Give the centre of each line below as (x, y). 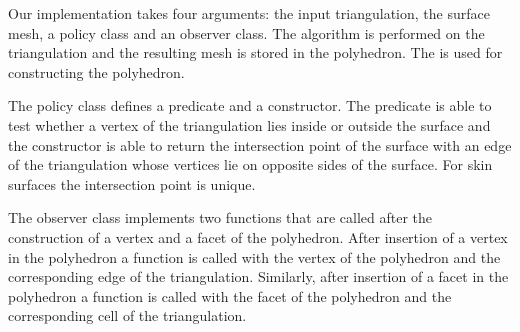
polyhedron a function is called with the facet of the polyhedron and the (230, 295)
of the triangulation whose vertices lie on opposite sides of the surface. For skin (250, 164)
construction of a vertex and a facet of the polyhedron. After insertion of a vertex (258, 236)
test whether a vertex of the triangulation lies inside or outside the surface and (249, 124)
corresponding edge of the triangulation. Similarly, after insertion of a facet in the (258, 276)
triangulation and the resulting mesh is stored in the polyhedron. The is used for (255, 52)
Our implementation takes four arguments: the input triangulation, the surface (249, 13)
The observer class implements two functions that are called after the (220, 217)
